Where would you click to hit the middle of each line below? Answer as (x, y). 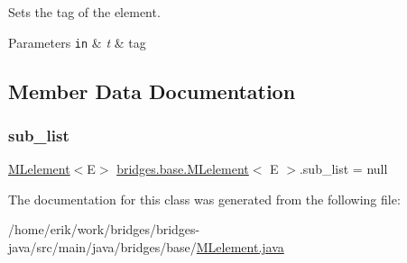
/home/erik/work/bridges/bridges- (104, 229)
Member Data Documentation (152, 91)
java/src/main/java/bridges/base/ (102, 247)
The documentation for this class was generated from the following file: (204, 199)
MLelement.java (240, 247)
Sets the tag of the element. (84, 12)
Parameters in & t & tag (77, 42)
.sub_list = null (343, 169)
